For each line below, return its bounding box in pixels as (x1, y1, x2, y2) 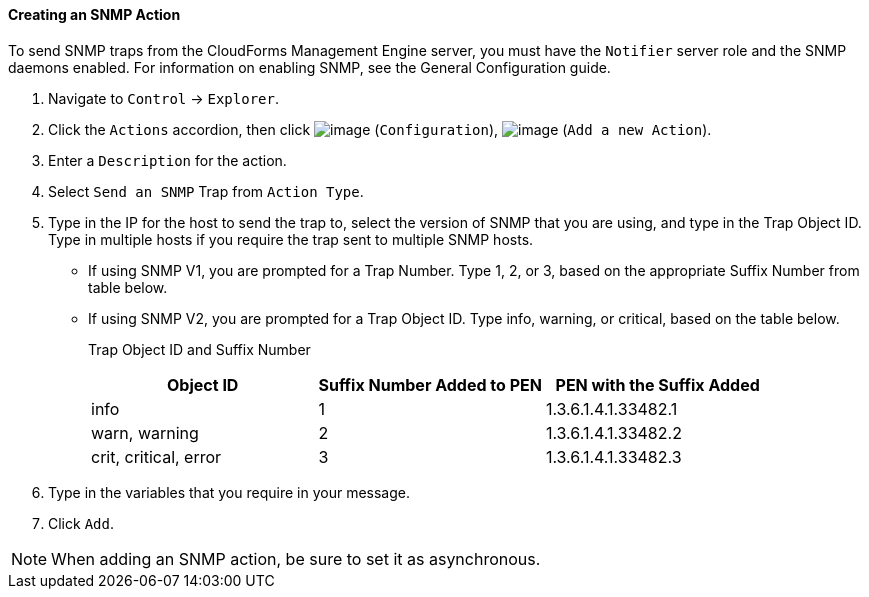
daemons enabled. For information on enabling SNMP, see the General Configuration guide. (8, 58, 611, 76)
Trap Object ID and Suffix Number (88, 340, 311, 358)
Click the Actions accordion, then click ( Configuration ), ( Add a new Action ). (48, 120, 712, 138)
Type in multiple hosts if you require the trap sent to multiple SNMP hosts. (48, 230, 534, 248)
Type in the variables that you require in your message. (48, 483, 410, 501)
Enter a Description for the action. (48, 151, 287, 169)
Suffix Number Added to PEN (318, 374, 542, 395)
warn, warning (91, 422, 199, 443)
